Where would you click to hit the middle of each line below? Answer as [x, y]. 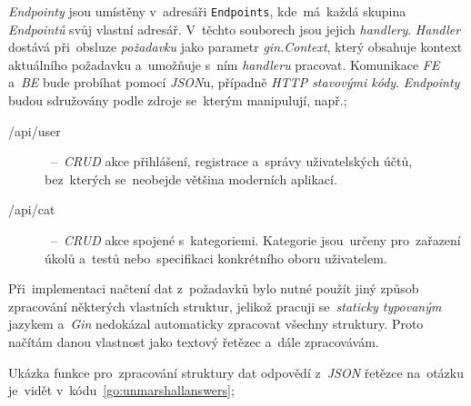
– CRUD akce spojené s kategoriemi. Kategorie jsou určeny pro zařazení [256, 240]
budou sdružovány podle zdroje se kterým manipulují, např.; [178, 100]
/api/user [35, 130]
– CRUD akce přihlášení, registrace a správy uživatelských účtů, [231, 161]
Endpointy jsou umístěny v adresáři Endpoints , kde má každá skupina [207, 11]
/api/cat [32, 209]
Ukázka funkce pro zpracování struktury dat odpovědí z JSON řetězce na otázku [236, 372]
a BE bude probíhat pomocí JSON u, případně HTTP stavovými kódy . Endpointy [234, 82]
